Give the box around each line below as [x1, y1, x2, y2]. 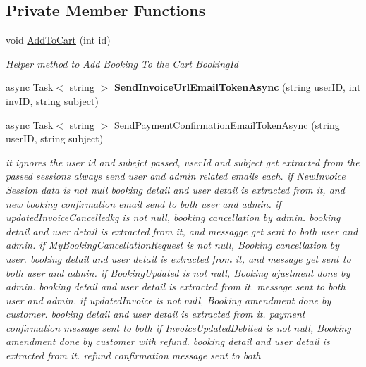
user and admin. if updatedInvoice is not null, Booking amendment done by [6, 292, 331, 307]
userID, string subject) [6, 131, 104, 146]
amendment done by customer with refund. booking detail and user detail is [6, 334, 330, 349]
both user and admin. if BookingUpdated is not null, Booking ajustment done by [6, 265, 350, 280]
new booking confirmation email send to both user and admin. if [6, 196, 281, 211]
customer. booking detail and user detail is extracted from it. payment [6, 306, 305, 321]
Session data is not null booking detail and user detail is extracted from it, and [6, 182, 345, 197]
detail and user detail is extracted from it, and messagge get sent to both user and [6, 223, 358, 238]
